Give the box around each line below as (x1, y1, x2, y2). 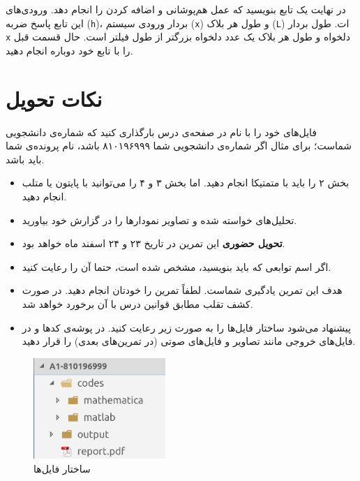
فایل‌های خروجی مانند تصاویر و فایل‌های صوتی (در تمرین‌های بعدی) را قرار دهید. (22, 334, 356, 348)
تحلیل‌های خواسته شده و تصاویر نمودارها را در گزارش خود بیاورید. (22, 212, 297, 227)
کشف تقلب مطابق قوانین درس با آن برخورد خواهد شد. (22, 296, 253, 311)
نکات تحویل (6, 84, 103, 112)
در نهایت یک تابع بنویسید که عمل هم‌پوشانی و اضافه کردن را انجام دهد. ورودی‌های (6, 2, 346, 16)
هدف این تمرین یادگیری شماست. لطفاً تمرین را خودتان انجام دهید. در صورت (22, 283, 343, 297)
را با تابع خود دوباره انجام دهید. (6, 43, 133, 57)
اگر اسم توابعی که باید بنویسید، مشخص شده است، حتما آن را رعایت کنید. (22, 259, 331, 274)
